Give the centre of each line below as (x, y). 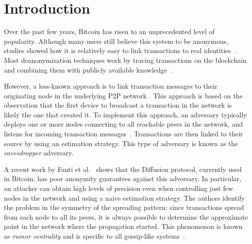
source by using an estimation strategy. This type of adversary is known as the (121, 143)
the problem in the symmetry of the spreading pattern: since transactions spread (124, 207)
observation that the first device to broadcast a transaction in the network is (118, 105)
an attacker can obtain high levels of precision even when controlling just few (119, 188)
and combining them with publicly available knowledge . (88, 69)
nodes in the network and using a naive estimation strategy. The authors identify (125, 197)
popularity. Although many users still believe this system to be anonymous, (116, 41)
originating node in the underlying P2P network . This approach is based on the (123, 95)
